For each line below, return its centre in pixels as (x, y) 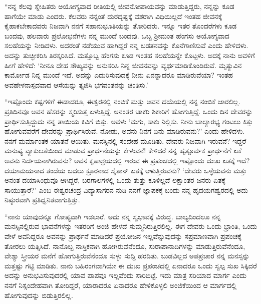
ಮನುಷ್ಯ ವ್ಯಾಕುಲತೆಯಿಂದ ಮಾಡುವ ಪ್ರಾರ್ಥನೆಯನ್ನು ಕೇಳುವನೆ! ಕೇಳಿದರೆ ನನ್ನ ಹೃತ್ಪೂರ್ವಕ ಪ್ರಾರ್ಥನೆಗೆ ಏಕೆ (123, 150)
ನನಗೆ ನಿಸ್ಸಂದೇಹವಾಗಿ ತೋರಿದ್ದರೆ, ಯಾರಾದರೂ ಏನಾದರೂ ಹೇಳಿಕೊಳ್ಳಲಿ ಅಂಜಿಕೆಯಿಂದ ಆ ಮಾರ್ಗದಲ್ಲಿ (121, 285)
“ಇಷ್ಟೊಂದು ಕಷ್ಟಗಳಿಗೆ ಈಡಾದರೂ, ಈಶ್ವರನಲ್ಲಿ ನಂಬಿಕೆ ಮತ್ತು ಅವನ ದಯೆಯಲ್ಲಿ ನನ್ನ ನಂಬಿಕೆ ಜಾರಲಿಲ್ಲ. (122, 101)
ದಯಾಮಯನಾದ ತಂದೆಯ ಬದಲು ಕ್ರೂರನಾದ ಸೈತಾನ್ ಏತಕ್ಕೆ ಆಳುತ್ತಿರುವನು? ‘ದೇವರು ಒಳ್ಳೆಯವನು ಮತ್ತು (126, 170)
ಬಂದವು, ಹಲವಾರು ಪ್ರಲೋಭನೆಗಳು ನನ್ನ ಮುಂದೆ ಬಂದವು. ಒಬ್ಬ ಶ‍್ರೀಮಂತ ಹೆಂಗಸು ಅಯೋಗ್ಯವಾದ (117, 35)
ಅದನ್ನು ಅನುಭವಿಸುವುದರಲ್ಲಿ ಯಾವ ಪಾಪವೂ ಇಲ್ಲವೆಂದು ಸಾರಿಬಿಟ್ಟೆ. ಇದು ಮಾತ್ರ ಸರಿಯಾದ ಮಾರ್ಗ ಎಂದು (126, 275)
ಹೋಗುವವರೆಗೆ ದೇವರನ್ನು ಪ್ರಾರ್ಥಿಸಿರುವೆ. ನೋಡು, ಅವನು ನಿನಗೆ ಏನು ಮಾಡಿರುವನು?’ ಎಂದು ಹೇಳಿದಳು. (125, 131)
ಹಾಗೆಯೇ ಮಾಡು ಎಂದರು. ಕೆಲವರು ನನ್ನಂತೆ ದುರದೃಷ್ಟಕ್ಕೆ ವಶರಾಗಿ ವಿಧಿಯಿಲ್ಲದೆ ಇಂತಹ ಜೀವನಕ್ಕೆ (113, 16)
